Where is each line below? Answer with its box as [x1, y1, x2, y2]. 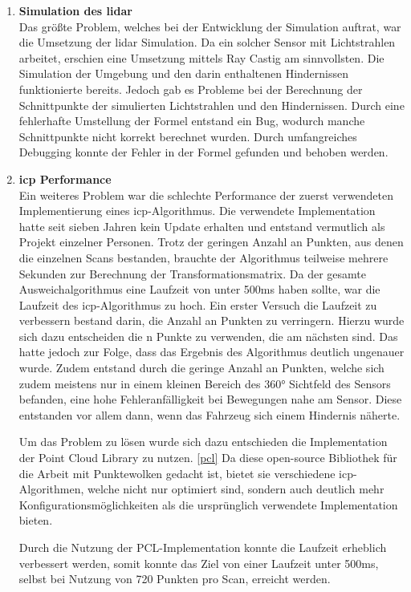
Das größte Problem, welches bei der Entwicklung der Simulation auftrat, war [18, 18, 401, 34]
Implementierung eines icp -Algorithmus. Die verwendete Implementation [18, 202, 376, 219]
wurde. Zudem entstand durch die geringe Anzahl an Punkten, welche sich [18, 359, 385, 376]
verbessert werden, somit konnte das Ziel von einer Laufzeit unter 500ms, [18, 554, 379, 571]
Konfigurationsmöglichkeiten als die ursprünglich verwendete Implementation [18, 496, 398, 513]
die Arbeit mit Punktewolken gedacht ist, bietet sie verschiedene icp [18, 464, 354, 481]
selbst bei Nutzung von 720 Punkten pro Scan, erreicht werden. [18, 570, 331, 587]
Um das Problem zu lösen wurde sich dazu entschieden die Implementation [18, 433, 388, 450]
